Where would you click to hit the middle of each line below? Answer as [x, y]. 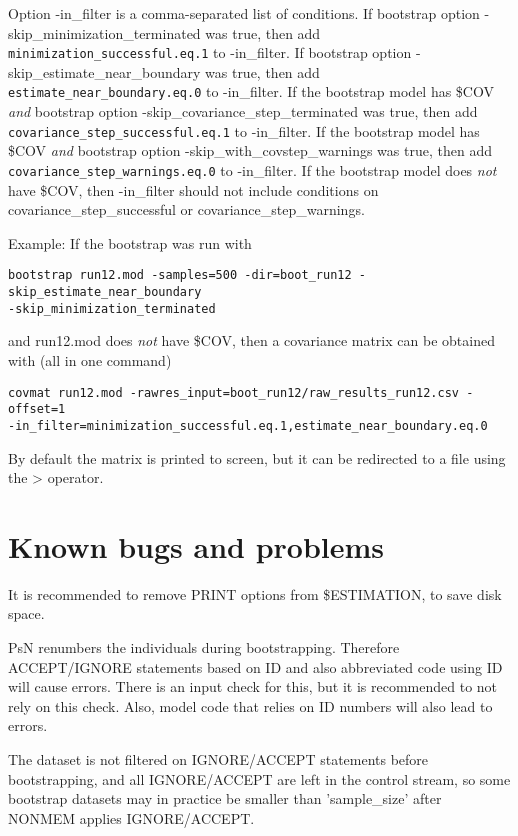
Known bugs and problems [196, 545]
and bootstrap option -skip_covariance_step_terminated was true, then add [243, 111]
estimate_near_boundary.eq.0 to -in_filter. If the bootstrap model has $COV [251, 91]
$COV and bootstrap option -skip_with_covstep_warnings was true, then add [250, 150]
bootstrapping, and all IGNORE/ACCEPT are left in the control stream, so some [259, 778]
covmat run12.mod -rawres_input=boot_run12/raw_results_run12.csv [234, 392]
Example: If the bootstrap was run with [130, 242]
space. [26, 613]
